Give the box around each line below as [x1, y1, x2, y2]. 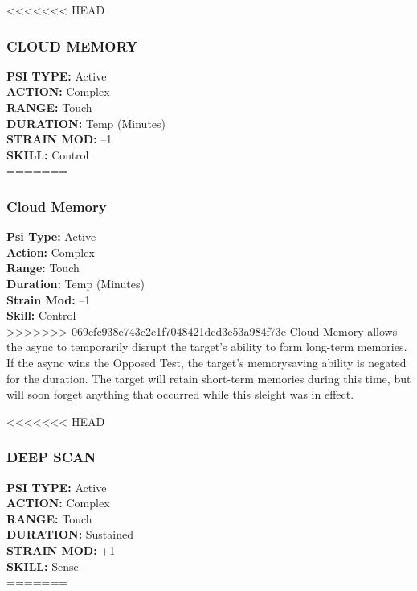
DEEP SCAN [6, 447, 96, 467]
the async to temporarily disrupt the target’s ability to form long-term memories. [6, 338, 407, 355]
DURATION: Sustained [6, 526, 133, 543]
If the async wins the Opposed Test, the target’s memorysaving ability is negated [6, 353, 407, 370]
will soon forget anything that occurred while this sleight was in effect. [6, 386, 354, 403]
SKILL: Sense [6, 557, 79, 574]
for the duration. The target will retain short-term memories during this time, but [6, 370, 411, 386]
